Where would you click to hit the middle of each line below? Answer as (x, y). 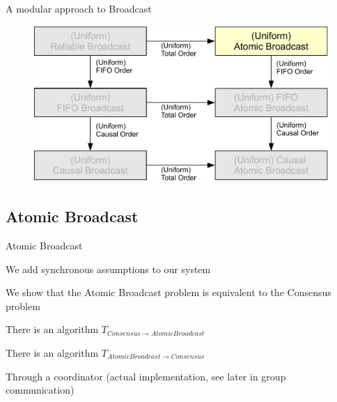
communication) (40, 390)
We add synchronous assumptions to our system (108, 269)
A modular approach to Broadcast (79, 8)
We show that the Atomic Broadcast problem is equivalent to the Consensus (168, 292)
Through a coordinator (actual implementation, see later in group (146, 376)
